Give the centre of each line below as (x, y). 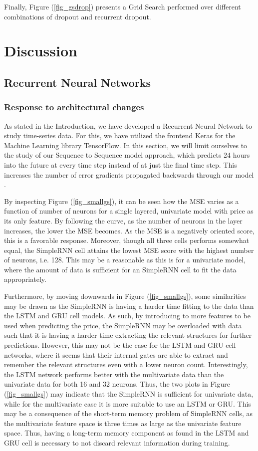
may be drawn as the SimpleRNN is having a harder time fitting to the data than (129, 306)
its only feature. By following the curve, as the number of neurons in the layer (123, 220)
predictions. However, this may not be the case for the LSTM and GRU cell (120, 345)
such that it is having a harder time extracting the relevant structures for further (128, 335)
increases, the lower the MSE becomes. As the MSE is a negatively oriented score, (129, 230)
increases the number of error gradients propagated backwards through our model (129, 174)
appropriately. (25, 279)
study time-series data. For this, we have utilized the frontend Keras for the (120, 135)
